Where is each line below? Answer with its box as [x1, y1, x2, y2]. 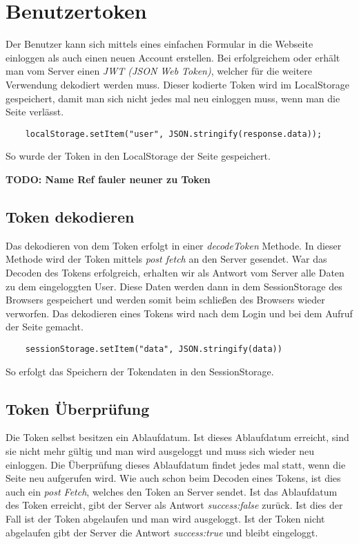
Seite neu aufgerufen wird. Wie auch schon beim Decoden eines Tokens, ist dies [6, 471, 341, 485]
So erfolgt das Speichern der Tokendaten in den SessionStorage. [6, 364, 274, 378]
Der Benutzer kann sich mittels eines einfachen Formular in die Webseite [6, 37, 313, 51]
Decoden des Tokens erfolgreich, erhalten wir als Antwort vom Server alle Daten [6, 265, 345, 279]
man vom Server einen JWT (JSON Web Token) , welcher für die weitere [6, 64, 313, 78]
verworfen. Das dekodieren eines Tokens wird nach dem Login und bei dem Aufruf [6, 306, 353, 320]
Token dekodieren [6, 205, 135, 227]
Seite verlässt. [6, 104, 64, 119]
